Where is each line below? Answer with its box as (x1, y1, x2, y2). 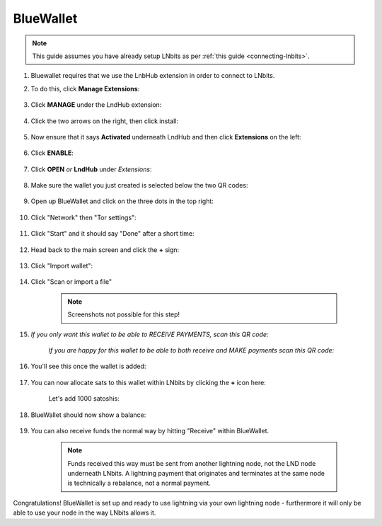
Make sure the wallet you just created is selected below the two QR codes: (30, 181, 248, 190)
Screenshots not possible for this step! (67, 310, 180, 319)
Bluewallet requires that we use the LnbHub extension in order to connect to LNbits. (30, 72, 275, 80)
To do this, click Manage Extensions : (30, 84, 140, 93)
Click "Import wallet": (30, 262, 93, 270)
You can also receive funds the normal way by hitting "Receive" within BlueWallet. (30, 426, 270, 435)
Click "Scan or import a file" (30, 278, 112, 286)
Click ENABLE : (30, 149, 74, 157)
